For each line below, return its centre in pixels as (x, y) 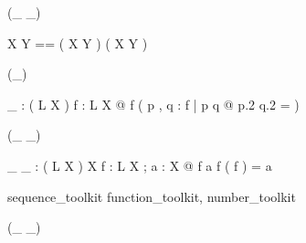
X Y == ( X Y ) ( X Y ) (78, 42)
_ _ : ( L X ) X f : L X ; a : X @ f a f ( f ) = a (140, 165)
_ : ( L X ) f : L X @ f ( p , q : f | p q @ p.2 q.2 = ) (153, 104)
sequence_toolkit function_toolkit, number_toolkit (152, 196)
